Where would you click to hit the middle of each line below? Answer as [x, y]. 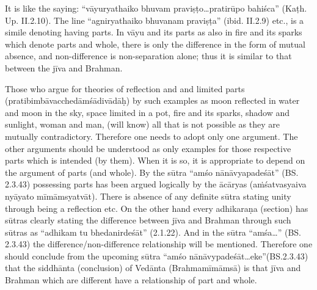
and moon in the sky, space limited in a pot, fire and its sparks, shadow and [148, 112]
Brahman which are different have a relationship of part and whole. [131, 280]
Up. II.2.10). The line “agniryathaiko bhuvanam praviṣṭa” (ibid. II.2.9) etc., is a [155, 20]
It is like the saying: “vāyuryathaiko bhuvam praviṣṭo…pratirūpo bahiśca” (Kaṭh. [156, 8]
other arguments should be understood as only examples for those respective [148, 148]
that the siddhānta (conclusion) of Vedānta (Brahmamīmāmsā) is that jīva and [153, 268]
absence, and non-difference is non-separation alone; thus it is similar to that [148, 56]
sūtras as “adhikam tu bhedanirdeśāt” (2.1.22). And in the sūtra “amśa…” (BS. [153, 232]
